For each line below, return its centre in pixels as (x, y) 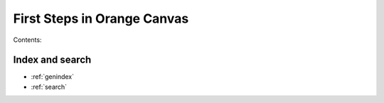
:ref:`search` (49, 87)
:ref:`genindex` (53, 77)
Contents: (27, 40)
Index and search (52, 60)
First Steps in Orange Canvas (101, 18)
